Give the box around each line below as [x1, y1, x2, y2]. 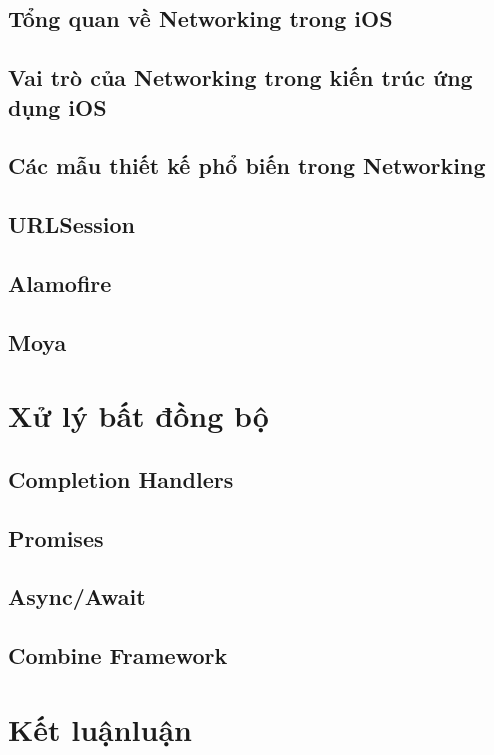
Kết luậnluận [8, 708, 192, 749]
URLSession [8, 209, 135, 240]
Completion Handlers [8, 463, 234, 494]
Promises [8, 522, 104, 553]
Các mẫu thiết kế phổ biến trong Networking [8, 150, 486, 181]
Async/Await [8, 581, 146, 612]
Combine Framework [8, 640, 228, 671]
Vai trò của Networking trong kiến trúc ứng [8, 62, 473, 93]
